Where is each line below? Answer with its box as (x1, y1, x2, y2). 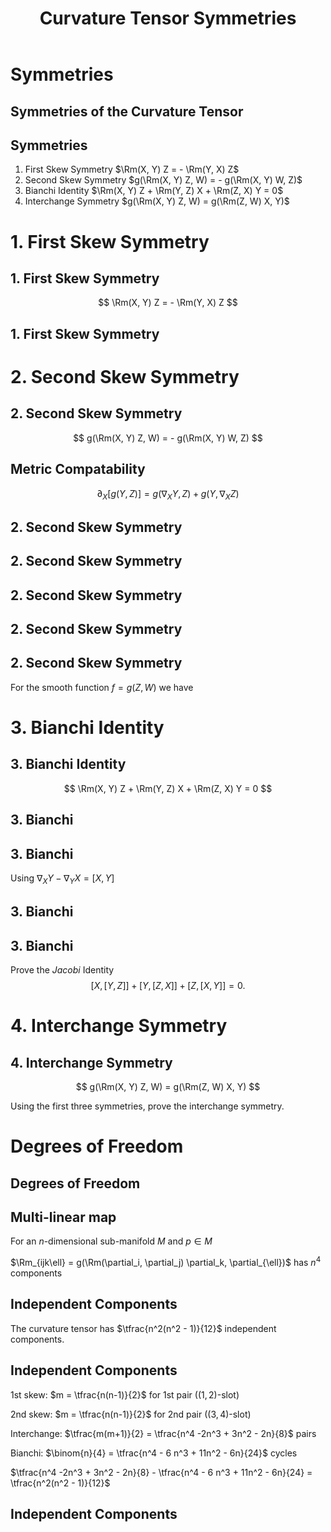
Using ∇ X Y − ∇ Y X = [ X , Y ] (10, 872, 115, 886)
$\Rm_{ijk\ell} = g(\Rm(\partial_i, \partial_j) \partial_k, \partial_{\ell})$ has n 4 (10, 1255, 322, 1269)
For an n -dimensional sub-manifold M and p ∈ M (10, 1235, 213, 1247)
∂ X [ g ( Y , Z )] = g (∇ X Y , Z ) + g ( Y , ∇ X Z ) (96, 487, 240, 502)
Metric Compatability (10, 461, 146, 478)
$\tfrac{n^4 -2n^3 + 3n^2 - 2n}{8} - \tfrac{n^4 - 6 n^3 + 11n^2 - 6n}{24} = (10, 1466, 313, 1478)
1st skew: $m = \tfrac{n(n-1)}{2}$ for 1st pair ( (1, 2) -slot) (10, 1388, 240, 1401)
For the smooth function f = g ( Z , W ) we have (10, 681, 194, 693)
